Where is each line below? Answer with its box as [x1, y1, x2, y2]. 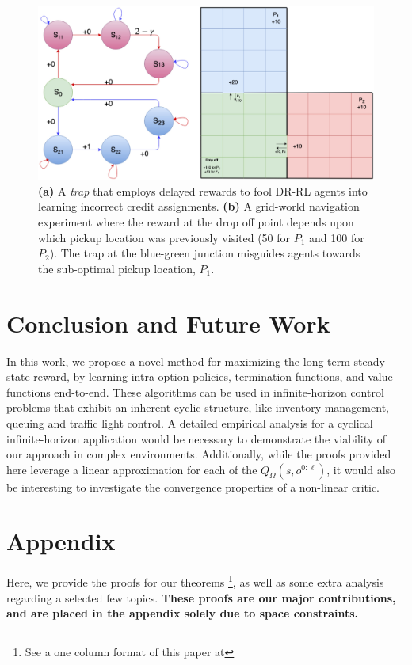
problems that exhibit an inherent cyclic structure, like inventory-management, [6, 399, 389, 416]
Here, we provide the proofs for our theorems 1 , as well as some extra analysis [6, 572, 384, 591]
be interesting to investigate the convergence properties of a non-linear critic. [6, 478, 380, 495]
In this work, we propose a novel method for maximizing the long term [6, 352, 350, 369]
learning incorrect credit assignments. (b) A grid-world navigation [38, 198, 360, 215]
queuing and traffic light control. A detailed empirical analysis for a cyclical [6, 414, 373, 431]
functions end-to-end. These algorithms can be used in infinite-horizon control [6, 383, 384, 400]
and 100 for [309, 229, 364, 245]
